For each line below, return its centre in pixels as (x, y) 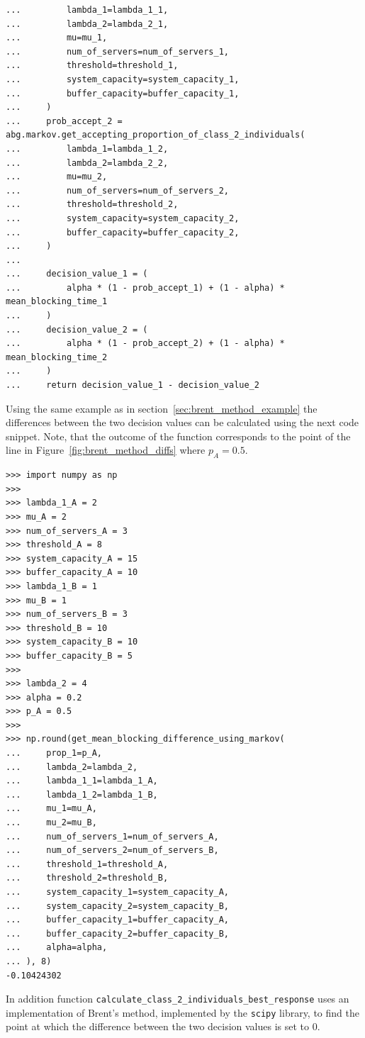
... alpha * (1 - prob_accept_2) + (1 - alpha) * (145, 344)
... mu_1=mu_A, (51, 809)
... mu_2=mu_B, (51, 823)
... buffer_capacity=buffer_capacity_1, (123, 93)
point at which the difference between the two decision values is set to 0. (163, 1026)
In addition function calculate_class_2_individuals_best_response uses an (178, 999)
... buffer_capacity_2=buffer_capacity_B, (117, 933)
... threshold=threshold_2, (92, 205)
